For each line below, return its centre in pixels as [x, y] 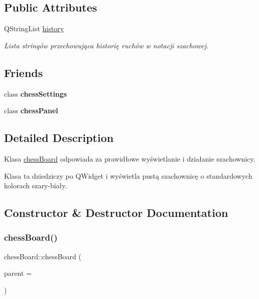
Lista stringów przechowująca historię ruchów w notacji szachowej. [106, 45]
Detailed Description [59, 138]
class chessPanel [31, 110]
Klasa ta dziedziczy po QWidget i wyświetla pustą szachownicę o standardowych [128, 175]
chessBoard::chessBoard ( [43, 256]
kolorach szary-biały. [36, 185]
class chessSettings [36, 93]
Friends [24, 72]
